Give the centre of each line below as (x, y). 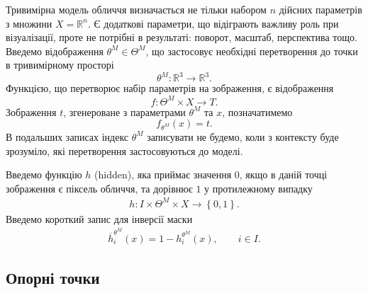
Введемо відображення (55, 51)
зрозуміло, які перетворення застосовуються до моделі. (124, 150)
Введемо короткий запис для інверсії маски (99, 218)
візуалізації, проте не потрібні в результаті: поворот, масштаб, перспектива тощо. (182, 37)
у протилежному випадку (258, 188)
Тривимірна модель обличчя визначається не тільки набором (136, 9)
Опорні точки (53, 278)
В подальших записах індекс (67, 136)
